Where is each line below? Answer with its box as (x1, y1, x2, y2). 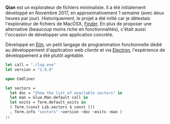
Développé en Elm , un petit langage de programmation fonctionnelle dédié (5, 42, 162, 48)
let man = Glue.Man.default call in (10, 95, 88, 100)
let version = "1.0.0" (5, 67, 54, 72)
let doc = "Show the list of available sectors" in (10, 90, 123, 95)
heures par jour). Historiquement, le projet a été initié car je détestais (5, 15, 151, 21)
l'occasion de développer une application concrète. (5, 32, 114, 37)
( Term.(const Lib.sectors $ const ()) (10, 105, 95, 110)
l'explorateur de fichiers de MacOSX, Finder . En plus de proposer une (5, 20, 152, 27)
